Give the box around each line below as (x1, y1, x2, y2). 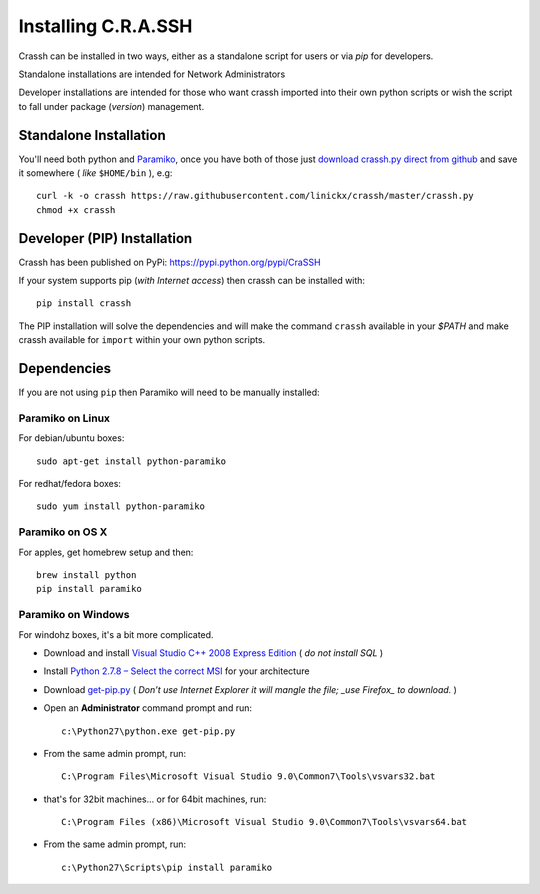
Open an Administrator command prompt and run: (43, 702, 252, 714)
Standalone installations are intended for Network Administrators (18, 68, 286, 80)
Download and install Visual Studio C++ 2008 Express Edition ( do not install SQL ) (43, 646, 384, 659)
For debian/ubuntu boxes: (18, 432, 125, 444)
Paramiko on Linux (18, 411, 110, 425)
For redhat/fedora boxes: (18, 478, 122, 490)
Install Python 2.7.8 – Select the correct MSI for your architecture (43, 665, 310, 677)
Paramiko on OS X (18, 525, 108, 539)
